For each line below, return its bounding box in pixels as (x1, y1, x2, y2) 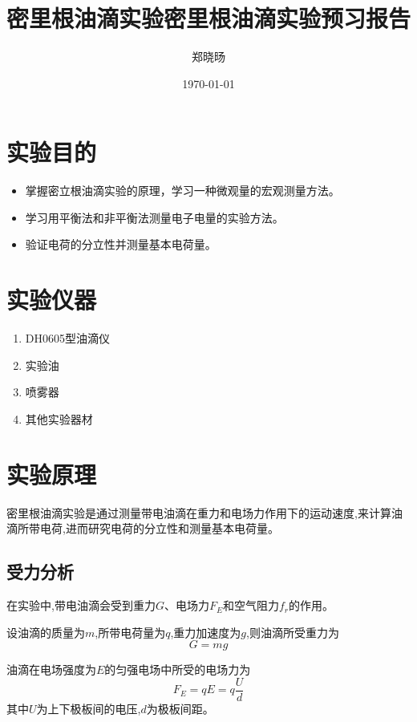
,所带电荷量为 (95, 623, 166, 640)
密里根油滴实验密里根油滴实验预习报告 (6, 2, 411, 34)
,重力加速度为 (170, 623, 241, 640)
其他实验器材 (25, 410, 93, 427)
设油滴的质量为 (6, 623, 85, 640)
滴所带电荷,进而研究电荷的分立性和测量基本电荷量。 (6, 520, 279, 537)
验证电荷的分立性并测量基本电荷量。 (25, 236, 217, 253)
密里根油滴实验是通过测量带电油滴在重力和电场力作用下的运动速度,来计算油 (6, 504, 403, 521)
